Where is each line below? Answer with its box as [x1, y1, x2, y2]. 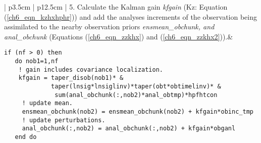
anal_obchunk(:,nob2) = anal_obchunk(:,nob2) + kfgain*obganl [22, 125, 236, 132]
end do [15, 133, 37, 140]
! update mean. [22, 100, 73, 107]
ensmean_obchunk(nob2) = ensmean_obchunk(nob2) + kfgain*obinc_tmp [22, 108, 253, 115]
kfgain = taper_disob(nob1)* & [18, 74, 124, 82]
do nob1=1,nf [15, 58, 59, 65]
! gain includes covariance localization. [18, 66, 163, 73]
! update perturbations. [22, 116, 106, 124]
